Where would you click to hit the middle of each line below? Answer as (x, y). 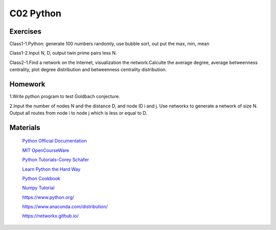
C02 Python (35, 13)
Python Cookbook (41, 178)
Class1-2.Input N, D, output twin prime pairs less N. (63, 53)
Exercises (26, 31)
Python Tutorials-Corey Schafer (56, 160)
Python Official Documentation (54, 141)
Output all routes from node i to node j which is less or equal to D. (78, 113)
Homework (27, 84)
